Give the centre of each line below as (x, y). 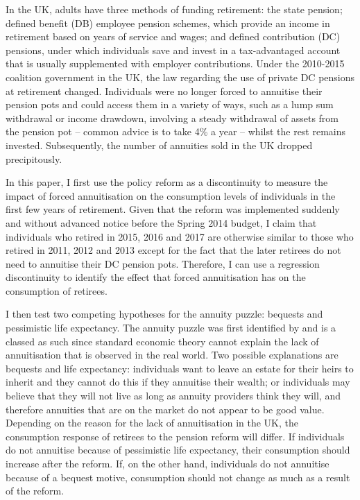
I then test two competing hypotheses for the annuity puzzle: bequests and (164, 314)
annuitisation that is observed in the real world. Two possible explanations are (172, 355)
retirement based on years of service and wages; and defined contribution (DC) (173, 36)
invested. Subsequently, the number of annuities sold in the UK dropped (159, 145)
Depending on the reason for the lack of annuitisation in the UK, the (152, 423)
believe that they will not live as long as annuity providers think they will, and (173, 396)
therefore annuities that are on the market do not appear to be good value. (165, 409)
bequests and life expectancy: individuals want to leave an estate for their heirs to (180, 368)
